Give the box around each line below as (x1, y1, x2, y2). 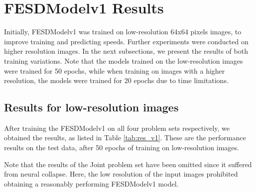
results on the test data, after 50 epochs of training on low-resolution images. (4, 142, 239, 153)
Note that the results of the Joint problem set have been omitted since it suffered (4, 159, 252, 169)
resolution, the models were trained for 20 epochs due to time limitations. (4, 75, 229, 86)
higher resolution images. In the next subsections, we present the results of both (4, 46, 248, 56)
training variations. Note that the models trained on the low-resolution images (4, 55, 243, 66)
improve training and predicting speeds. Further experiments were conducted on (4, 36, 249, 46)
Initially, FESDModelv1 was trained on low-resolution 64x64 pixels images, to (4, 26, 242, 37)
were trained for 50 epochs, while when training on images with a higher (4, 65, 225, 76)
